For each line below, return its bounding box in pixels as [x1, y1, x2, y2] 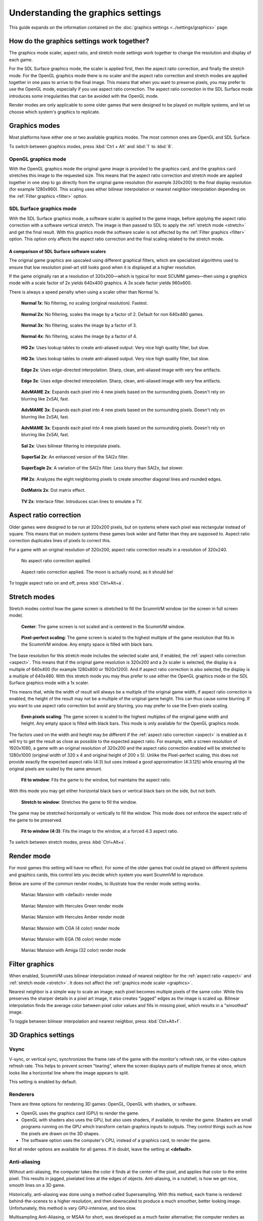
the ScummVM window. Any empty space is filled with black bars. [21, 641, 153, 647]
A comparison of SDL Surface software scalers [9, 248, 106, 254]
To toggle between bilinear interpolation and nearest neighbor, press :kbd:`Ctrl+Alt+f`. [9, 1018, 182, 1024]
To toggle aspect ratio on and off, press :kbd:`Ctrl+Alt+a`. [9, 580, 124, 586]
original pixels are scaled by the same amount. [9, 766, 102, 772]
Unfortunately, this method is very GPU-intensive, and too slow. [9, 1205, 136, 1211]
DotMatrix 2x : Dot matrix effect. [21, 487, 86, 493]
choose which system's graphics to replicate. [9, 109, 100, 115]
